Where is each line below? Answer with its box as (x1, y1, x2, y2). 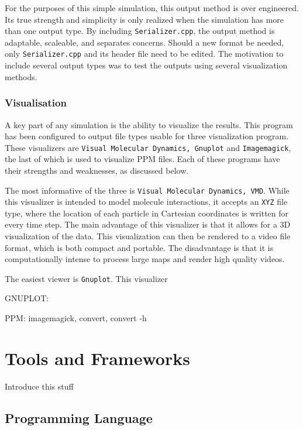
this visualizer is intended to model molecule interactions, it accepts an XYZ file (5, 195, 288, 208)
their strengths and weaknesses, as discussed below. (5, 164, 189, 176)
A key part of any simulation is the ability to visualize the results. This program (5, 118, 293, 130)
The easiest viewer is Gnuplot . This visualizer (5, 272, 168, 284)
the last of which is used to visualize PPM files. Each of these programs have (5, 153, 280, 165)
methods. (5, 70, 37, 82)
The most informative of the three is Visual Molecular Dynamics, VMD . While (5, 184, 290, 196)
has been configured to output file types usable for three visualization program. (5, 130, 289, 142)
